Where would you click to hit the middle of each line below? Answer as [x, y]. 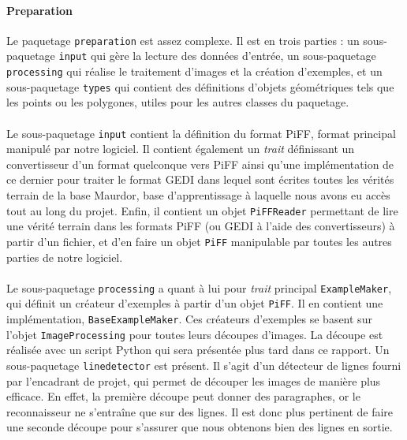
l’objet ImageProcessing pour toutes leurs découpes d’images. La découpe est [195, 334]
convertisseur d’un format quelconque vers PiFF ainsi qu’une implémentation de [200, 164]
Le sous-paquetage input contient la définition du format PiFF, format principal [201, 133]
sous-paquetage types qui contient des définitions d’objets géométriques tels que [200, 86]
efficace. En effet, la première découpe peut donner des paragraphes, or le [183, 396]
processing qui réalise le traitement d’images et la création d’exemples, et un [194, 71]
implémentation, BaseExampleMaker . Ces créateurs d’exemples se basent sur [189, 319]
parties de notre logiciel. [65, 257]
